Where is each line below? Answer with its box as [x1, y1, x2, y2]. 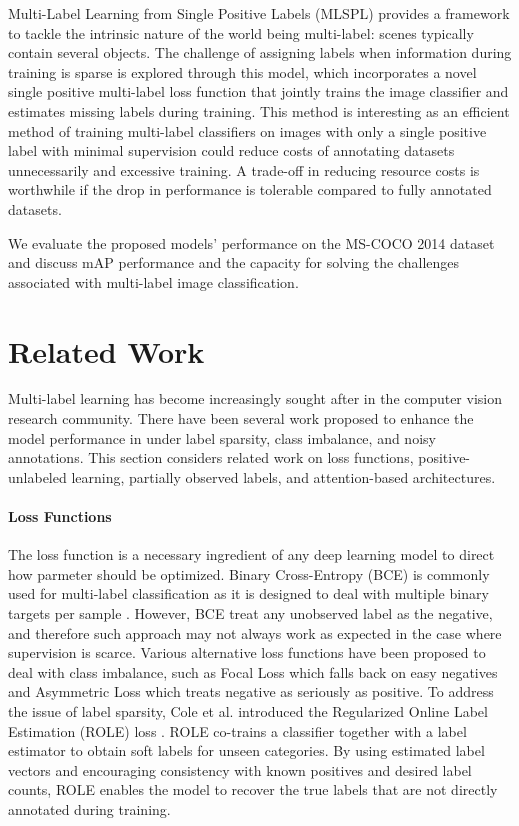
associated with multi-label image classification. [8, 271, 299, 292]
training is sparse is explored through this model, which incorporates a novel [8, 61, 477, 82]
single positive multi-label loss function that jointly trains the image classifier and [8, 81, 509, 102]
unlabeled [8, 466, 67, 487]
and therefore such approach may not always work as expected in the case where [8, 622, 502, 643]
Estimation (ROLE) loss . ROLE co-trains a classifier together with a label [8, 720, 467, 741]
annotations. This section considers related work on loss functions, [8, 447, 414, 468]
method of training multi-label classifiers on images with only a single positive [8, 120, 487, 141]
